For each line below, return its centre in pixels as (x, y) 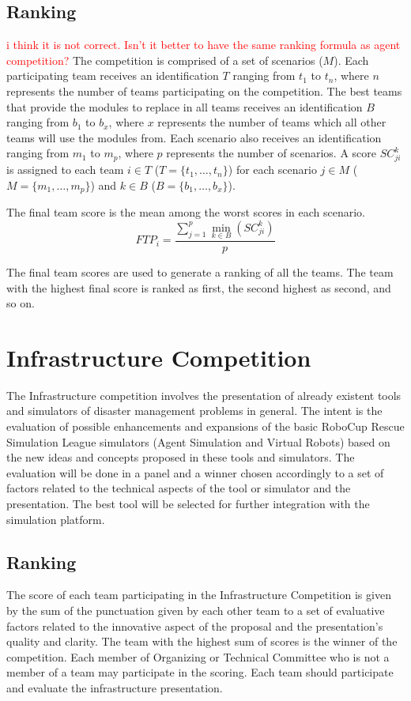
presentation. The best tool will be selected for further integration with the (188, 504)
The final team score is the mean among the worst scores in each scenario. (186, 212)
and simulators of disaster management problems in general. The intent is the (194, 411)
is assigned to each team (65, 170)
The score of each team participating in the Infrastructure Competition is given (199, 595)
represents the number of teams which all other (272, 122)
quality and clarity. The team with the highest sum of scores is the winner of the (202, 641)
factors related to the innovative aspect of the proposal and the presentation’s (195, 626)
